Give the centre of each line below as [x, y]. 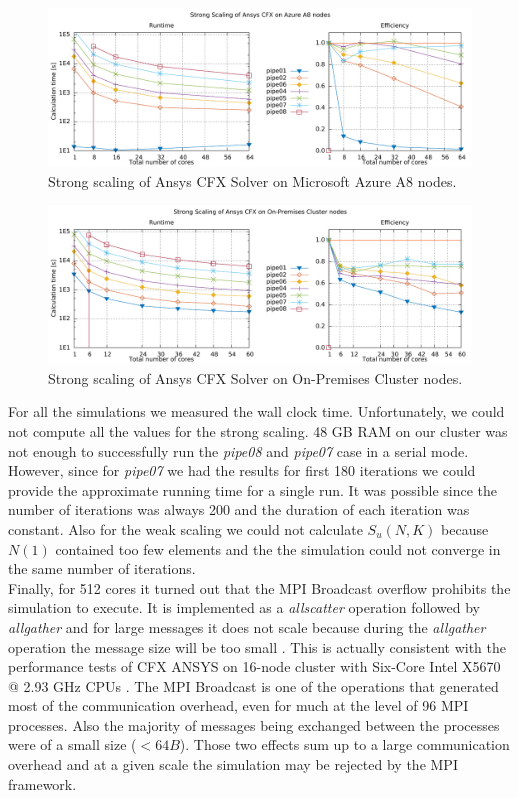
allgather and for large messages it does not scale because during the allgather [247, 626]
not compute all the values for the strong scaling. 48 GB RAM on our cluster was [258, 430]
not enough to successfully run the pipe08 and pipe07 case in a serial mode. [238, 450]
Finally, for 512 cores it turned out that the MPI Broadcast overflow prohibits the [259, 587]
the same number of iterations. [102, 568]
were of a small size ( [72, 744]
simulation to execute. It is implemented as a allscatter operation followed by [244, 607]
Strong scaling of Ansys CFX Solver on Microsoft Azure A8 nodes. [252, 180]
